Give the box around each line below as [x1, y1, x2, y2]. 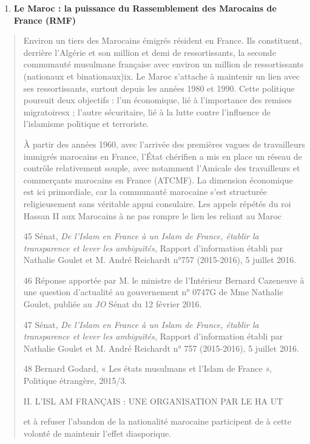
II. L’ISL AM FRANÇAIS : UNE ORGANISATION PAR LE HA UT [23, 394, 283, 407]
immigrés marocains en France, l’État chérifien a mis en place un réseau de [23, 149, 302, 162]
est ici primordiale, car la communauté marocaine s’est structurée [23, 185, 267, 198]
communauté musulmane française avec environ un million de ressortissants [23, 58, 304, 70]
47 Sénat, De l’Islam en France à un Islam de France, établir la [23, 318, 259, 330]
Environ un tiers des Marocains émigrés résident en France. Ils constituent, [23, 34, 302, 47]
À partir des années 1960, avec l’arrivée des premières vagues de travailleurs [23, 137, 305, 150]
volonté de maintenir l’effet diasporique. [23, 426, 172, 439]
